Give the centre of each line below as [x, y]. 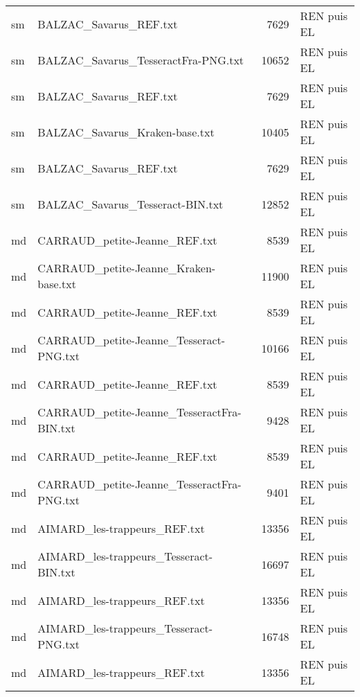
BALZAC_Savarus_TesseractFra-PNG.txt [141, 60]
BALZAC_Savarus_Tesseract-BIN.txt [130, 204]
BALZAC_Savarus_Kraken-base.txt [126, 132]
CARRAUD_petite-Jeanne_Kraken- [127, 268]
